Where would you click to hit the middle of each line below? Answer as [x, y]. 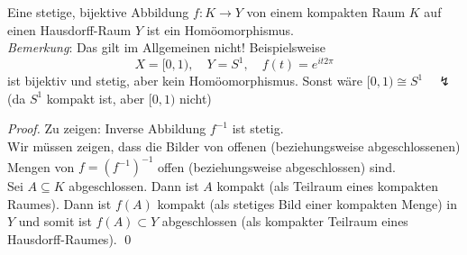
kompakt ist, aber [96, 98]
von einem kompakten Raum [326, 12]
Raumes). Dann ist [60, 203]
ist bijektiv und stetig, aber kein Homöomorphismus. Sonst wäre [185, 81]
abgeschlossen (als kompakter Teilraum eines [285, 221]
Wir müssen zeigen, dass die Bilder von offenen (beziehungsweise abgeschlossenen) [234, 146]
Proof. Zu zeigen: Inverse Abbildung [107, 128]
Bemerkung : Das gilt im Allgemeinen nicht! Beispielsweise [166, 47]
